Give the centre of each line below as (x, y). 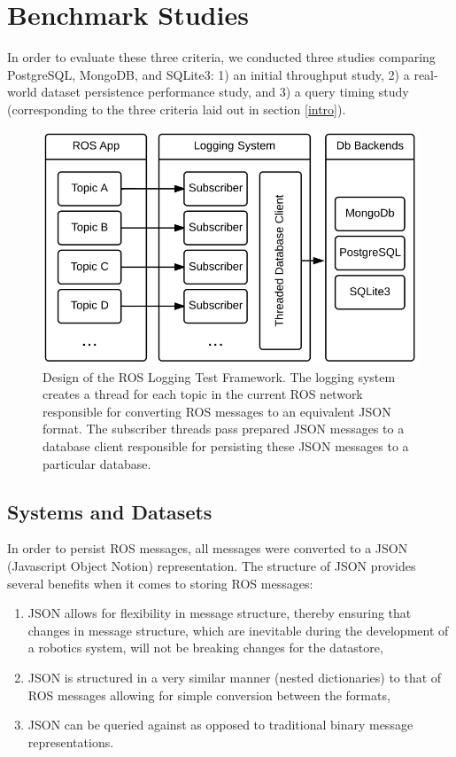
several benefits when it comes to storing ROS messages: (160, 583)
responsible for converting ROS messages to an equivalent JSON (217, 411)
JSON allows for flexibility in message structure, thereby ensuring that (220, 613)
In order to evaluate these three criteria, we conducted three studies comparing (221, 57)
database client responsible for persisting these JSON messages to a (226, 445)
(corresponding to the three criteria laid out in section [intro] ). (177, 109)
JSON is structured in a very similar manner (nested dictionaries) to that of (235, 677)
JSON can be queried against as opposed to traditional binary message (220, 725)
